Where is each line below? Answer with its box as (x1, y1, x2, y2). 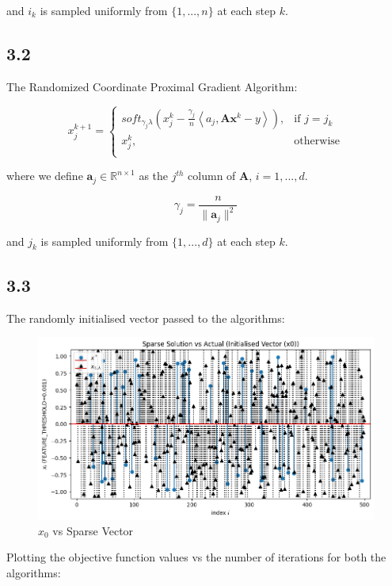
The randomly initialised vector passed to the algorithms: (6, 309, 285, 326)
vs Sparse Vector (52, 522, 134, 538)
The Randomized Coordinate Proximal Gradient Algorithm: (6, 78, 298, 94)
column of (188, 167, 236, 184)
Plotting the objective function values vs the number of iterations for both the (6, 549, 386, 565)
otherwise (294, 135, 341, 147)
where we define (6, 167, 83, 184)
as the (139, 167, 169, 184)
